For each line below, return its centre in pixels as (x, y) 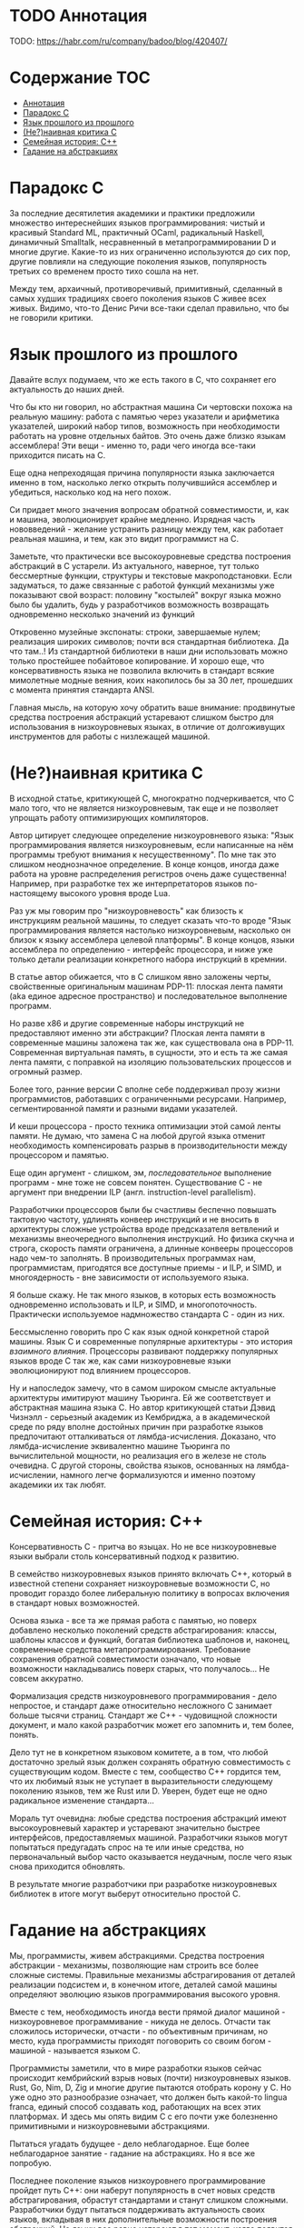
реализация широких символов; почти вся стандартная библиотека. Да (149, 641)
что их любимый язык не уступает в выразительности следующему (142, 1781)
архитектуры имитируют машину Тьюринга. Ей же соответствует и (140, 1397)
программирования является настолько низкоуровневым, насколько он (150, 930)
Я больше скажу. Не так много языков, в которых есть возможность (143, 1294)
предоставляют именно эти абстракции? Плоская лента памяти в (137, 1033)
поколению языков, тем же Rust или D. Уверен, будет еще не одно (138, 1791)
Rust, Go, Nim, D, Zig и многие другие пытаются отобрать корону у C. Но (151, 2087)
